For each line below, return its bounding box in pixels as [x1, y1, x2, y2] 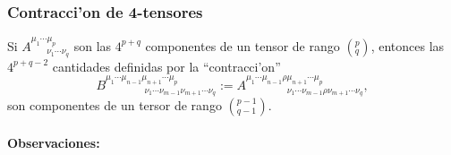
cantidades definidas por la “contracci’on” [52, 56, 281, 75]
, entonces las [370, 36, 445, 55]
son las [73, 36, 112, 55]
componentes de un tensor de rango [145, 36, 340, 55]
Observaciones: [7, 133, 100, 151]
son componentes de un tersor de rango [7, 96, 222, 114]
